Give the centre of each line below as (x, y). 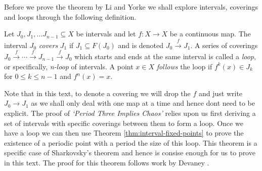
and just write (221, 93)
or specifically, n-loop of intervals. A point (69, 66)
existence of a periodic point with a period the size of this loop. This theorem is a (131, 142)
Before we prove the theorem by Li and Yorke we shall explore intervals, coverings (131, 7)
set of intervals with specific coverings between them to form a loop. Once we (124, 123)
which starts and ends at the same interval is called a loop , (165, 56)
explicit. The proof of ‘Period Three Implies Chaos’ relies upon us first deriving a (130, 113)
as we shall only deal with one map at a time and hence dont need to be (143, 103)
